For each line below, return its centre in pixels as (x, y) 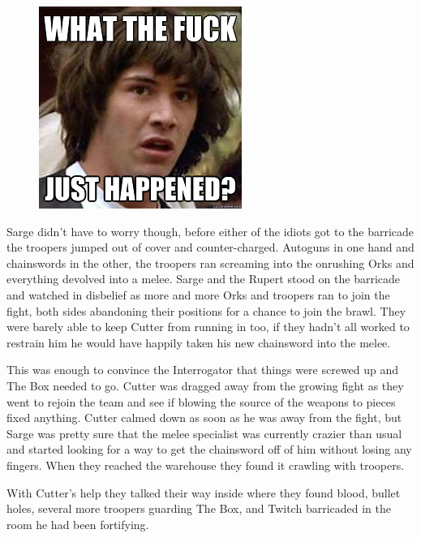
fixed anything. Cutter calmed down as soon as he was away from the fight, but (204, 417)
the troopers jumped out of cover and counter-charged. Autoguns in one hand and (210, 247)
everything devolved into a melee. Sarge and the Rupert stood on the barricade (204, 279)
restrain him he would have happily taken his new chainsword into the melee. (199, 342)
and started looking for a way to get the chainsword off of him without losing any (209, 449)
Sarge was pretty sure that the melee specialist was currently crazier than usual (204, 433)
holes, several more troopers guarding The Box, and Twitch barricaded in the (199, 508)
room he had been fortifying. (78, 524)
